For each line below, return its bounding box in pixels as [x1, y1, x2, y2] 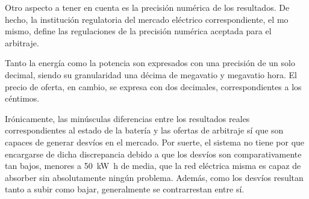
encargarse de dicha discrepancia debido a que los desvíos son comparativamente [5, 147, 302, 160]
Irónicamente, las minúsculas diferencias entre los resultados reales [5, 112, 250, 124]
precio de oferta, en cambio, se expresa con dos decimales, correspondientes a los [5, 80, 302, 93]
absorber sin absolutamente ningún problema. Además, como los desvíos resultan [5, 171, 304, 183]
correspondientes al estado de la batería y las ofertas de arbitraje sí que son [5, 124, 284, 136]
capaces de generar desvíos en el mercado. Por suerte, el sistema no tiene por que [5, 135, 305, 148]
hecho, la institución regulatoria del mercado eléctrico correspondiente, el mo [5, 13, 289, 25]
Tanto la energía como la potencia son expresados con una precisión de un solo [5, 57, 295, 69]
